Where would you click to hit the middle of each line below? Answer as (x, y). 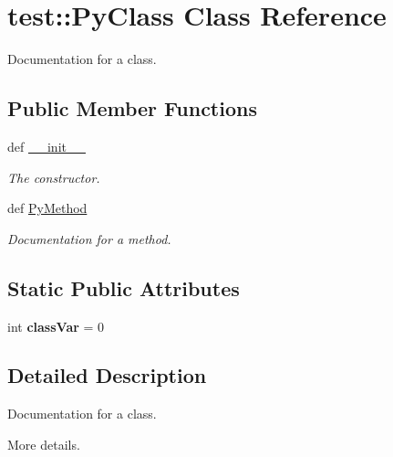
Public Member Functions (132, 108)
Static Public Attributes (124, 287)
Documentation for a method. (89, 238)
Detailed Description (107, 375)
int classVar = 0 (56, 326)
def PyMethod (47, 208)
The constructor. (54, 177)
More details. (44, 444)
